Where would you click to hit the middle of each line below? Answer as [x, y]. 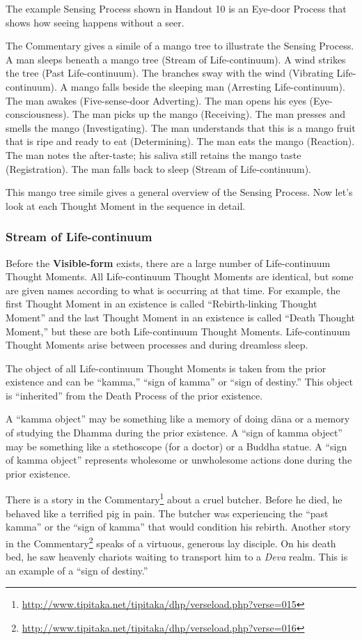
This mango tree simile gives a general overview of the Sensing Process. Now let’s [179, 192]
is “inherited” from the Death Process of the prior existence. [134, 395]
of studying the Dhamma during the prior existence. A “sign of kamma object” [174, 433]
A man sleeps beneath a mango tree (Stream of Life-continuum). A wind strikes [176, 59]
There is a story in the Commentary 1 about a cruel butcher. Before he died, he [174, 498]
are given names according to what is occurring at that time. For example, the [173, 290]
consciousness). [38, 114]
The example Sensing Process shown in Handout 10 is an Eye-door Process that [176, 8]
